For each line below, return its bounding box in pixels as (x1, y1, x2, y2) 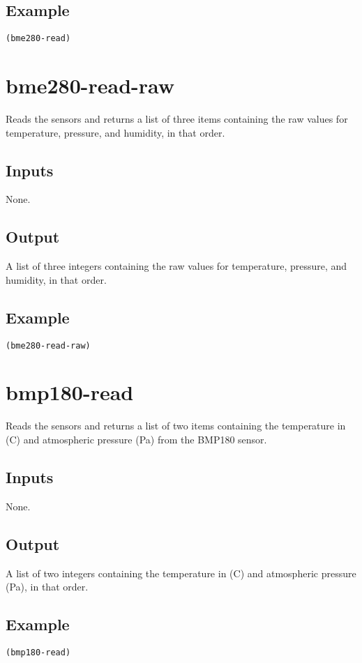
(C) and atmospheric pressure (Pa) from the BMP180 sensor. (6, 432, 267, 446)
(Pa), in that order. (6, 579, 89, 594)
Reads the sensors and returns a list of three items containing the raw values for (6, 111, 348, 125)
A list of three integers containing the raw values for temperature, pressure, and (6, 259, 347, 273)
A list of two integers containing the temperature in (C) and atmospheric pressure (6, 565, 356, 580)
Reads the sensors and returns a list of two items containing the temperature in (6, 418, 346, 433)
